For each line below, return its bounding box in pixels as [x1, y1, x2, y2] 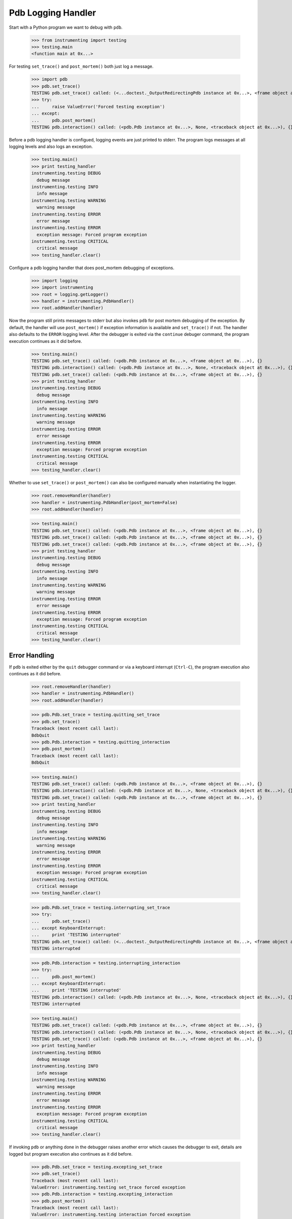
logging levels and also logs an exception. [9, 144, 93, 150]
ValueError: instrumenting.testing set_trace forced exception [31, 1184, 186, 1190]
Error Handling [9, 651, 55, 659]
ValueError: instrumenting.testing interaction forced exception [31, 1212, 191, 1218]
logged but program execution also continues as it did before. [9, 1151, 133, 1157]
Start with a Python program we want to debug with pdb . [9, 24, 123, 30]
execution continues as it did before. [9, 338, 82, 344]
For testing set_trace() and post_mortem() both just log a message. [9, 63, 154, 69]
